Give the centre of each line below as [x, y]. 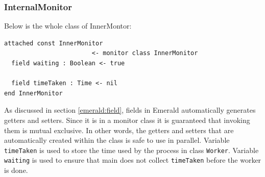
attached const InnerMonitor [54, 43]
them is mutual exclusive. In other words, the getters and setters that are [119, 130]
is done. [16, 170]
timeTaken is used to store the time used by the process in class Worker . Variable [131, 150]
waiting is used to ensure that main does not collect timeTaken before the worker [133, 160]
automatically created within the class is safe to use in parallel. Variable [117, 140]
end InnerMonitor [33, 93]
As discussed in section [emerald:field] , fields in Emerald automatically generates [130, 110]
